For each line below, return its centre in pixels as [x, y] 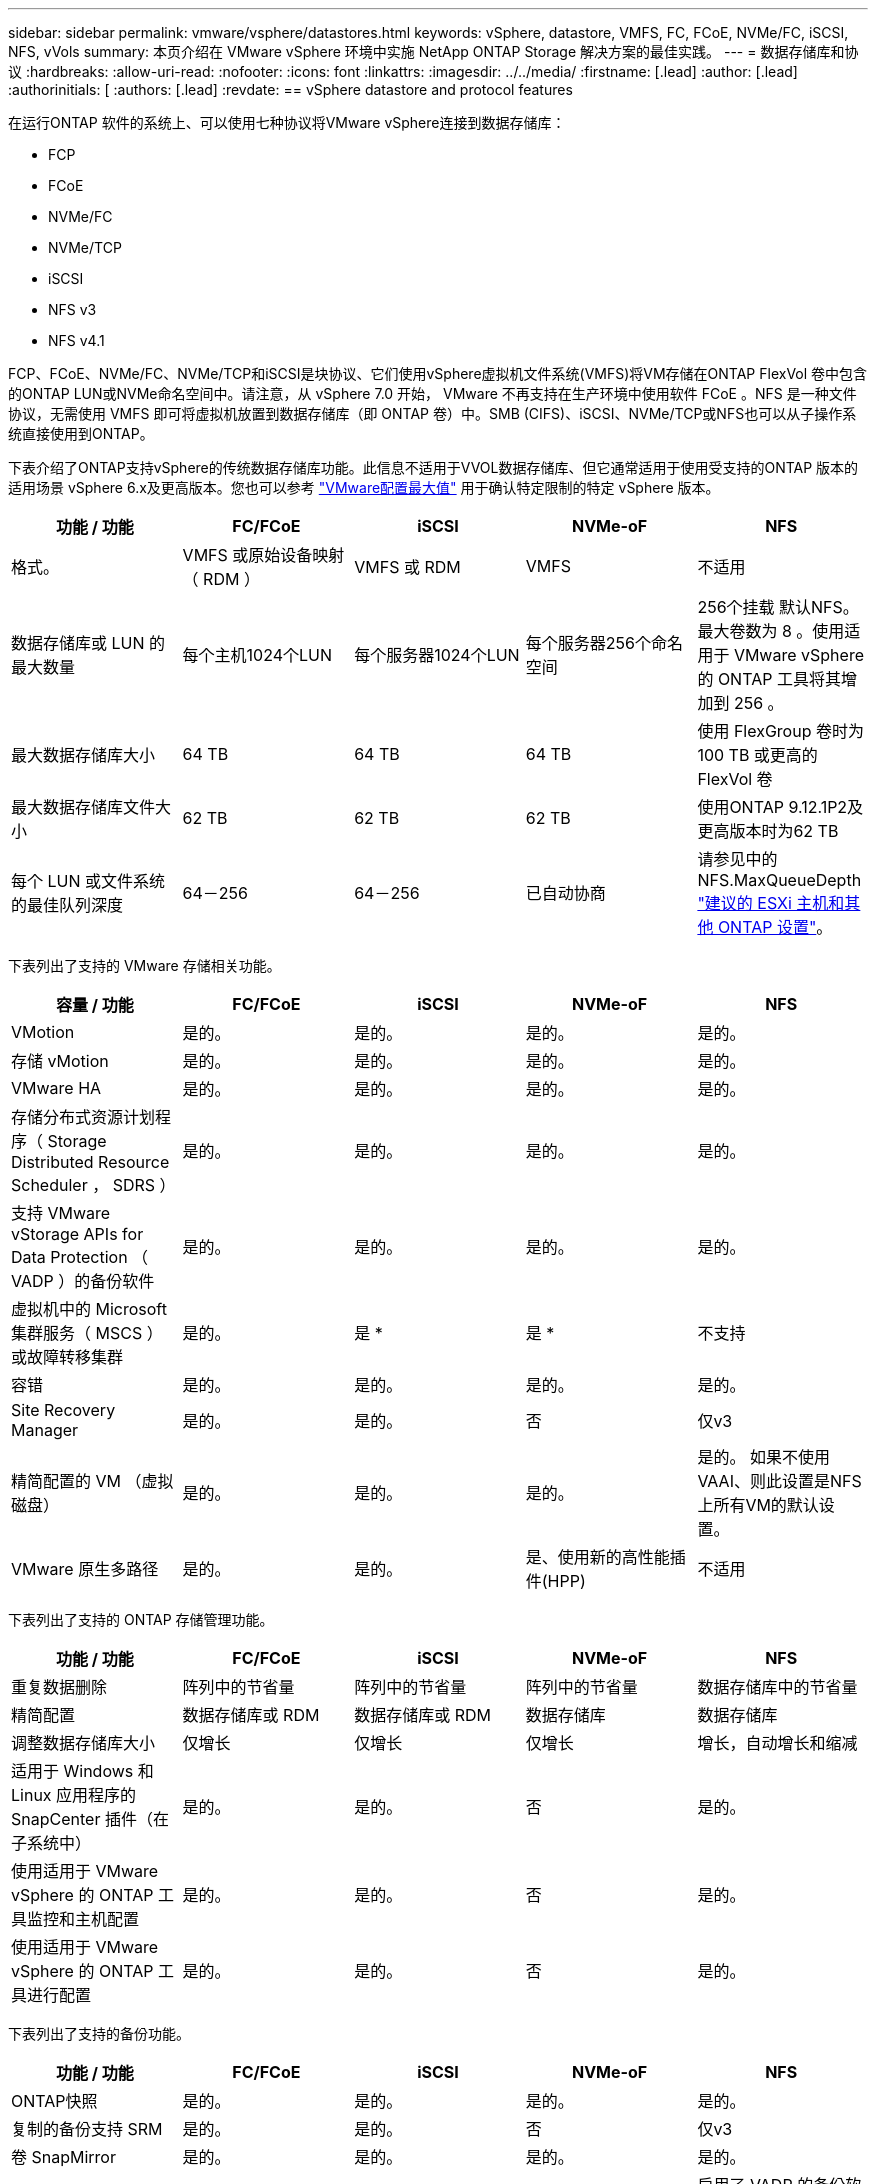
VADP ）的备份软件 [83, 1281]
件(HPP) [555, 1581]
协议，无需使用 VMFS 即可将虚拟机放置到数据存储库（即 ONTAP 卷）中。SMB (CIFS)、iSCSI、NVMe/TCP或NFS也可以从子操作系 [432, 413]
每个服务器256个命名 [604, 643]
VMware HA [56, 1088]
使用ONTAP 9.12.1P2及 [780, 807]
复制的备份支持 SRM [87, 2129]
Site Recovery [63, 1410]
